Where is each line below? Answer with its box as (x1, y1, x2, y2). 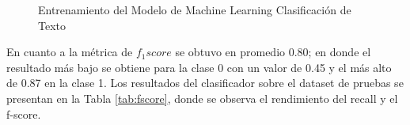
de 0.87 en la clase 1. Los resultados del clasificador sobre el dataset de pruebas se (6, 74, 404, 91)
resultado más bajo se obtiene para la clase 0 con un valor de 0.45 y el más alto (6, 59, 392, 75)
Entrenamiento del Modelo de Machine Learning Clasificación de (38, 2, 351, 17)
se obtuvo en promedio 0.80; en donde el (175, 44, 371, 60)
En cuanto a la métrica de (6, 44, 133, 60)
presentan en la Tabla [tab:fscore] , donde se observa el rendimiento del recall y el (6, 89, 398, 106)
